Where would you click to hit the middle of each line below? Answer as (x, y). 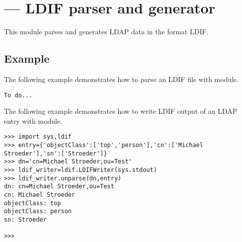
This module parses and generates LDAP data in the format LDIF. (106, 32)
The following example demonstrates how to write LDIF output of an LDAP (121, 111)
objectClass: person (38, 211)
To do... (18, 95)
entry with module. (33, 121)
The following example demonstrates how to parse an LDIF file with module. (121, 79)
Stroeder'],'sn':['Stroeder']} (56, 153)
